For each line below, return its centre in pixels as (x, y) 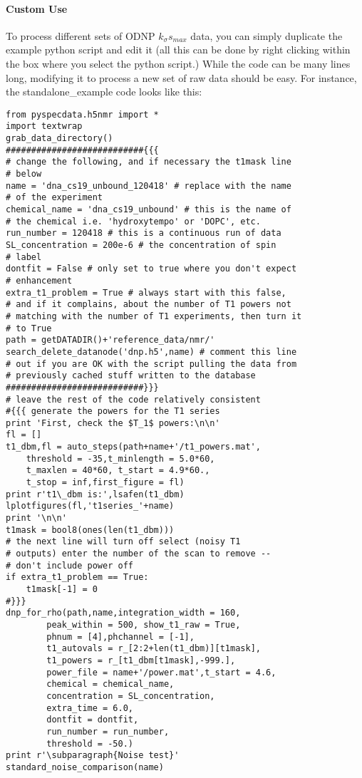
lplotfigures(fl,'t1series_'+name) (90, 506)
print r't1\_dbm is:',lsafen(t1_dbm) (95, 494)
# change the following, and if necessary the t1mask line (149, 162)
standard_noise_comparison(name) (85, 767)
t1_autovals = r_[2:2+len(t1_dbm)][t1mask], (154, 649)
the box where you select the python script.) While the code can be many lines (178, 63)
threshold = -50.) (90, 743)
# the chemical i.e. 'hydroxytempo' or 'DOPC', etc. (133, 221)
